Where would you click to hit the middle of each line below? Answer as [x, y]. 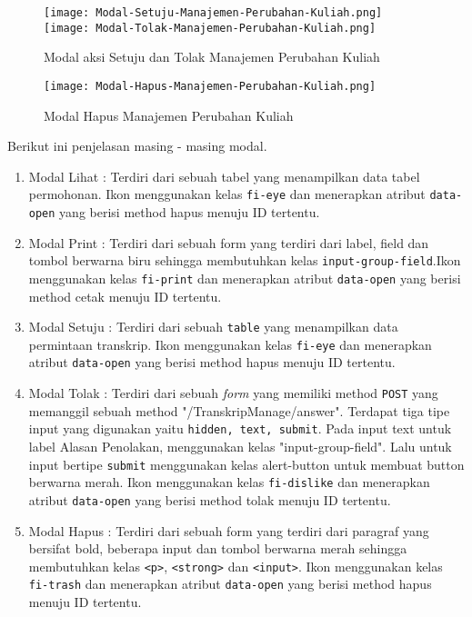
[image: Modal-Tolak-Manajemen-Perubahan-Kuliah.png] [210, 28]
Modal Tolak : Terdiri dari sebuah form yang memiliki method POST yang [233, 393]
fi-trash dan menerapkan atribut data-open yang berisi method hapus [230, 584]
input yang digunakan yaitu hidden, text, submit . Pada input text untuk [240, 428]
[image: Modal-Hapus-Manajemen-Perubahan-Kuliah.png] [210, 86]
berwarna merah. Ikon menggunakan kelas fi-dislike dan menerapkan [229, 482]
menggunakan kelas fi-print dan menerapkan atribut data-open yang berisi [245, 278]
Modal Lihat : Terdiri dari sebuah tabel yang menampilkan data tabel [224, 176]
